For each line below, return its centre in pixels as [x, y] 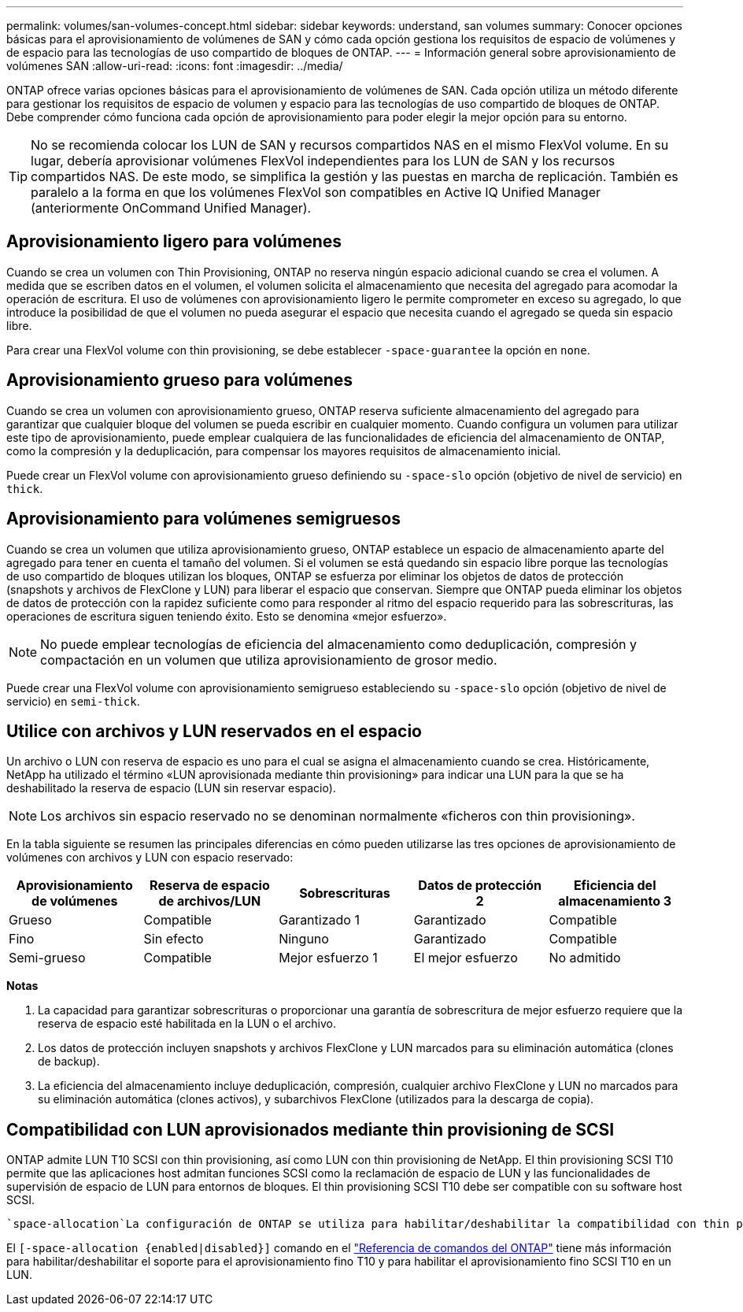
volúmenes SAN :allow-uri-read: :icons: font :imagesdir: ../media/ [175, 66]
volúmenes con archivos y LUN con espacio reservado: [150, 858]
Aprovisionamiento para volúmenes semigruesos [203, 519]
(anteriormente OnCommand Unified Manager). [171, 208]
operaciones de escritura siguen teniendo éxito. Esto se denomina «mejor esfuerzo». [227, 616]
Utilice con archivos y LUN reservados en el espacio [214, 731]
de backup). [69, 1062]
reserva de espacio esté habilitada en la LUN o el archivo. [187, 1024]
